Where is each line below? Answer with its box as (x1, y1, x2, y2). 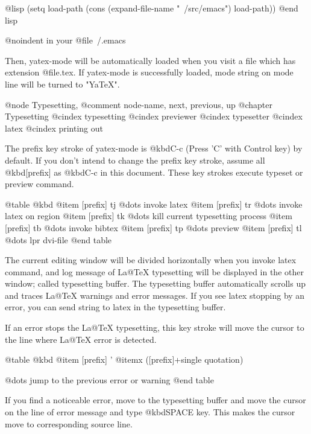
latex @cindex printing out (5, 121, 104, 134)
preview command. (5, 177, 74, 190)
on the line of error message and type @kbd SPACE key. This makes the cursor (5, 406, 295, 418)
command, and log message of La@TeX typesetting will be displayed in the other (5, 265, 304, 278)
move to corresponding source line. (5, 417, 133, 430)
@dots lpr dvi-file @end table (5, 233, 112, 246)
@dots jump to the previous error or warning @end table (5, 373, 214, 386)
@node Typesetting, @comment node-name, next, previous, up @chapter (5, 98, 272, 110)
